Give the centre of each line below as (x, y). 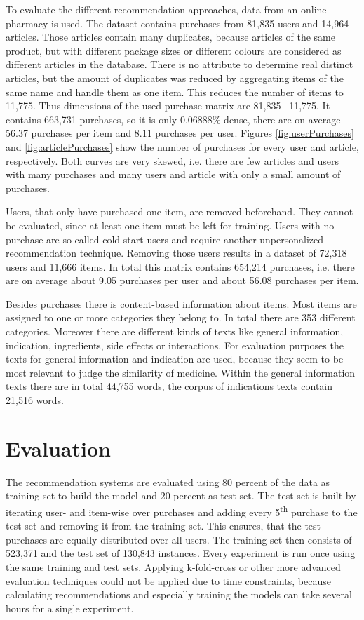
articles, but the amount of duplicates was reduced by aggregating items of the (175, 77)
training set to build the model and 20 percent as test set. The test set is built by (181, 496)
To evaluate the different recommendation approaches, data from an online (166, 9)
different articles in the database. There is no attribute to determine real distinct (180, 64)
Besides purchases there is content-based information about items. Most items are (181, 303)
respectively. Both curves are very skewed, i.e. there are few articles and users (172, 160)
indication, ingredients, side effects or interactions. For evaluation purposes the (175, 345)
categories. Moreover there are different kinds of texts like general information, (175, 331)
